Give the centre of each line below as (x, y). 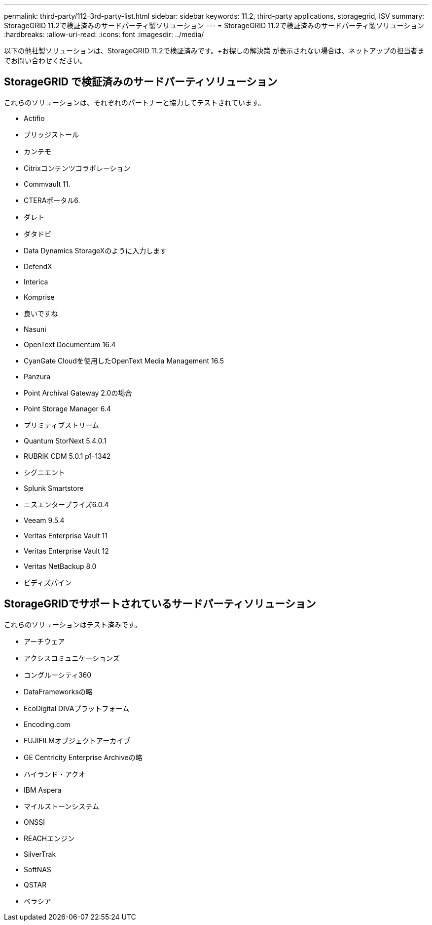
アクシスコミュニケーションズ (72, 658)
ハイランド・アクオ (55, 774)
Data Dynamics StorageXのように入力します (95, 250)
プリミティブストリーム (61, 425)
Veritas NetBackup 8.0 (60, 566)
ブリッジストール (51, 134)
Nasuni (35, 329)
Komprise (39, 297)
